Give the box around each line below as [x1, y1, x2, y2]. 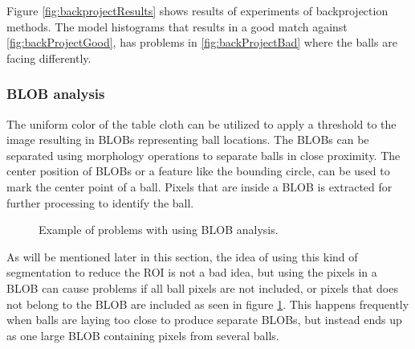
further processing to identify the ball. [6, 194, 194, 211]
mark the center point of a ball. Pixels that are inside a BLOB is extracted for [6, 178, 393, 195]
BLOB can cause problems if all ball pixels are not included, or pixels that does [6, 279, 398, 296]
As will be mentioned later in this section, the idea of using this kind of [6, 248, 358, 265]
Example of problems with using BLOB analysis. [39, 221, 279, 238]
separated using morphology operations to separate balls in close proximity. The [6, 146, 401, 163]
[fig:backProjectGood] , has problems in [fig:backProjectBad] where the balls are [6, 34, 397, 51]
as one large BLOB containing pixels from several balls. [6, 326, 279, 343]
